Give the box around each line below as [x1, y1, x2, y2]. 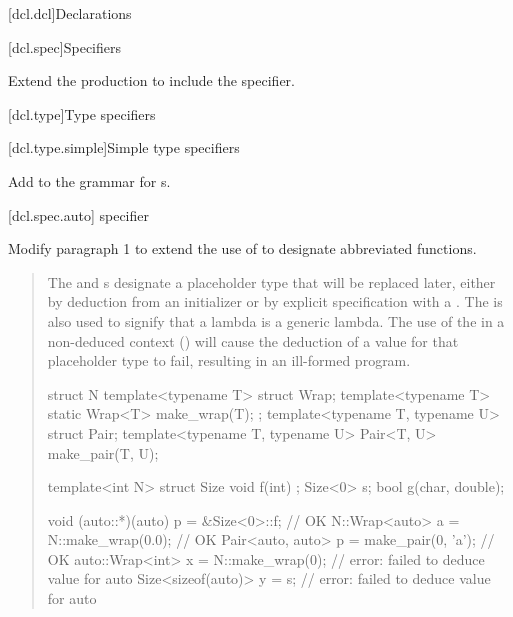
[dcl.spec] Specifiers [8, 36, 121, 57]
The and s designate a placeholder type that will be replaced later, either [47, 271, 496, 292]
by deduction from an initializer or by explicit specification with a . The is [47, 291, 503, 312]
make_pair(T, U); [47, 442, 159, 463]
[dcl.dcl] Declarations [8, 3, 132, 23]
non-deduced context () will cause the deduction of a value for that [47, 330, 459, 351]
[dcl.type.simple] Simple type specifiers [8, 137, 240, 158]
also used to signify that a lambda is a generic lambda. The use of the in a [47, 310, 505, 331]
